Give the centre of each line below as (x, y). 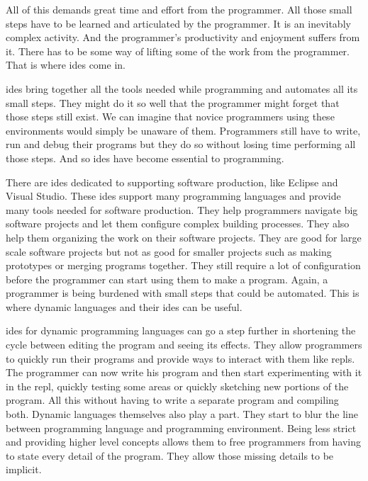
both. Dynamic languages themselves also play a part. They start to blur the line (182, 414)
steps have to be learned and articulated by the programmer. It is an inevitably (178, 23)
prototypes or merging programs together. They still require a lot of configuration (183, 265)
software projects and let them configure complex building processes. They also (178, 223)
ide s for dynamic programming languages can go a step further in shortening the (181, 330)
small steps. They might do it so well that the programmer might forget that (173, 102)
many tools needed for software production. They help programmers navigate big (182, 209)
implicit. (24, 469)
